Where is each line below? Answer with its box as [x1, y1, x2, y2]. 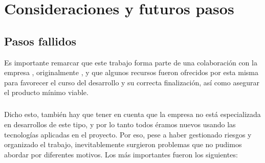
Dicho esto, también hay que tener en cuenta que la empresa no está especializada [4, 109, 261, 120]
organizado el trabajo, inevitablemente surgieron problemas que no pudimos [4, 139, 242, 150]
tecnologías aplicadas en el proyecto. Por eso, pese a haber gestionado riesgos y [4, 129, 252, 139]
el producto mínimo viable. [4, 87, 89, 98]
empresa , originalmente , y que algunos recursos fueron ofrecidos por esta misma [4, 67, 258, 78]
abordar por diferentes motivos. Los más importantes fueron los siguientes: [4, 149, 238, 159]
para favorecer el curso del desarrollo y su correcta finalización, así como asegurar [4, 77, 259, 87]
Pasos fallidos [4, 33, 76, 49]
